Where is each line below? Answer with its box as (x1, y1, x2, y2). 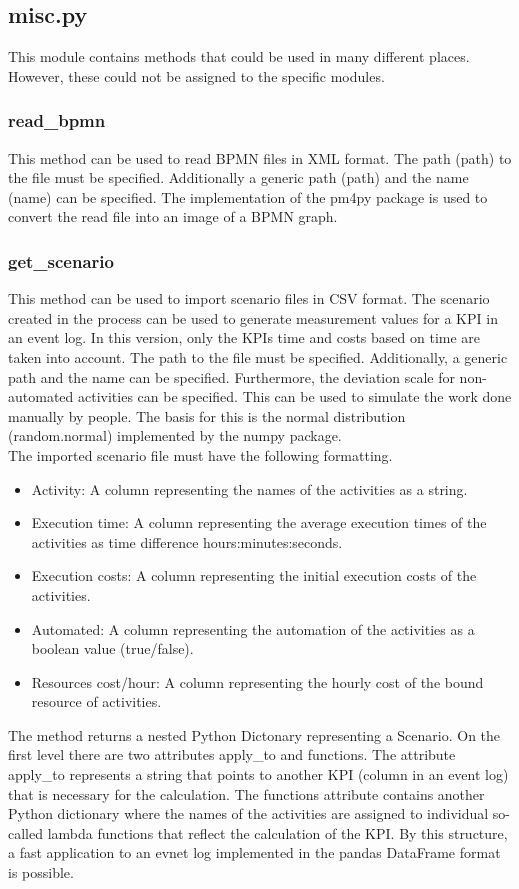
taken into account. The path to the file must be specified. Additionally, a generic (8, 346, 508, 367)
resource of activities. (31, 691, 162, 712)
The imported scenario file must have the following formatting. (8, 444, 393, 465)
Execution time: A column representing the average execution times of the (31, 512, 487, 533)
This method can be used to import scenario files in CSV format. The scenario (8, 288, 490, 309)
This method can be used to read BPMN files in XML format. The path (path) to (8, 147, 512, 168)
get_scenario (8, 248, 114, 273)
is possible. (8, 862, 74, 883)
